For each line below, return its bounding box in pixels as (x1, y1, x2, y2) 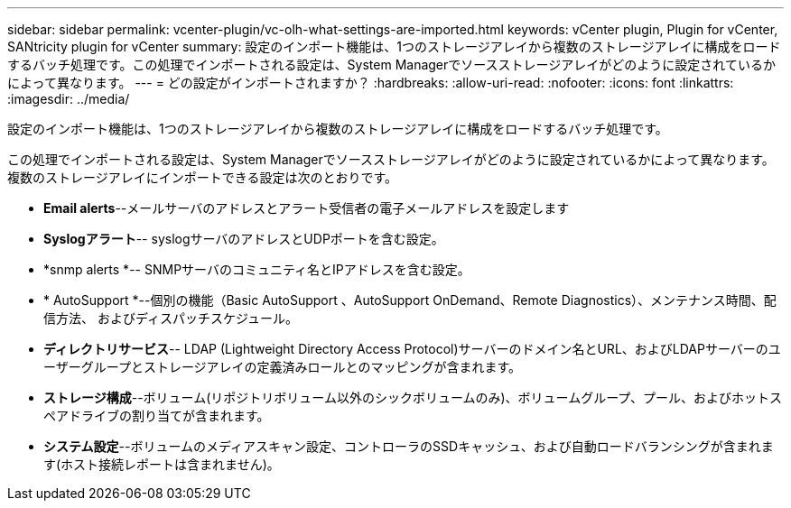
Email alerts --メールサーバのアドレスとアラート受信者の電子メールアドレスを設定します (43, 200, 570, 216)
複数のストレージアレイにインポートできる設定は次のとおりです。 (7, 170, 398, 185)
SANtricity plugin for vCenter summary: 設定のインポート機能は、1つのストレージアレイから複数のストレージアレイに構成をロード (7, 39, 781, 54)
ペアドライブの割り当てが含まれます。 (43, 408, 270, 423)
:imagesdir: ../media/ (7, 91, 130, 106)
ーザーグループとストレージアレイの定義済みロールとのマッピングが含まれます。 (43, 359, 522, 374)
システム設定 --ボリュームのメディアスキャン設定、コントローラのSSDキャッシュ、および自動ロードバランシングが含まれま (43, 439, 774, 454)
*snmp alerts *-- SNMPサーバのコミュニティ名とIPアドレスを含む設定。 (43, 262, 470, 277)
